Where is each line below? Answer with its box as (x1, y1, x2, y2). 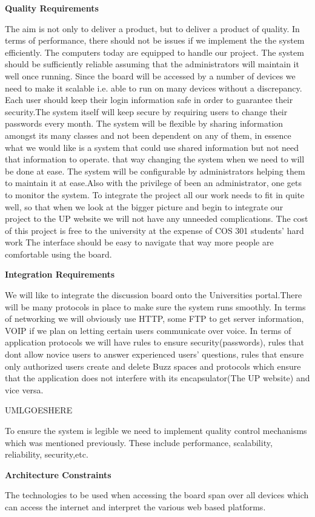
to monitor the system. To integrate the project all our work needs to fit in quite (5, 188, 305, 201)
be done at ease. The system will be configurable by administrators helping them (5, 164, 305, 177)
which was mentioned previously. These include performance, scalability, (5, 436, 273, 449)
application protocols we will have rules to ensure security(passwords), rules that (5, 336, 304, 349)
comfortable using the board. (5, 247, 112, 260)
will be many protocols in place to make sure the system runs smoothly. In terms (5, 300, 306, 313)
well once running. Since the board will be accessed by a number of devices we (5, 69, 296, 82)
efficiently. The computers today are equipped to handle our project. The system (5, 45, 304, 58)
